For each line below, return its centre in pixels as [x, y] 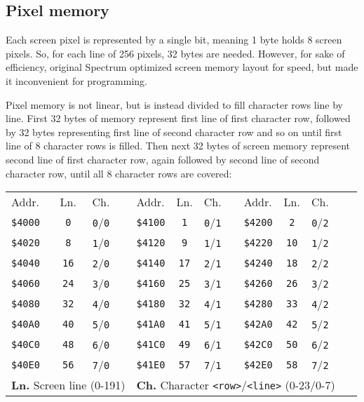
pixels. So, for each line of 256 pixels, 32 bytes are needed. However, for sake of [175, 53]
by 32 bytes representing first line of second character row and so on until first [174, 132]
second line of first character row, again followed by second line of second [163, 159]
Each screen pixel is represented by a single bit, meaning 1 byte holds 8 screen [174, 40]
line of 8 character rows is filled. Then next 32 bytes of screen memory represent [178, 146]
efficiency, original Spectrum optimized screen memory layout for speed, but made [182, 67]
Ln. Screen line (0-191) [68, 385]
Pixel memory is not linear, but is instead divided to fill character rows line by [174, 104]
